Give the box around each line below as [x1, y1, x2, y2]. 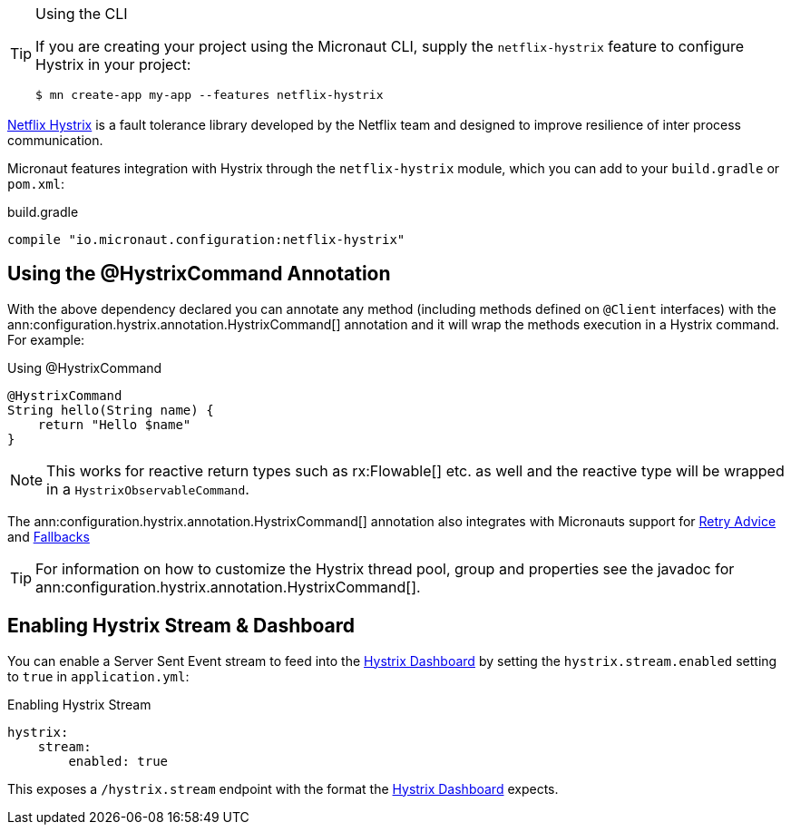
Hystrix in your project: [35, 55, 191, 73]
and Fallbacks [7, 528, 90, 544]
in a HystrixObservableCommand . [46, 479, 249, 498]
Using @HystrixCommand [7, 359, 162, 376]
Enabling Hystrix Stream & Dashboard [7, 614, 356, 638]
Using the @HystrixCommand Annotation [7, 262, 391, 286]
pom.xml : [7, 176, 65, 191]
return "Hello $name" [37, 416, 191, 432]
